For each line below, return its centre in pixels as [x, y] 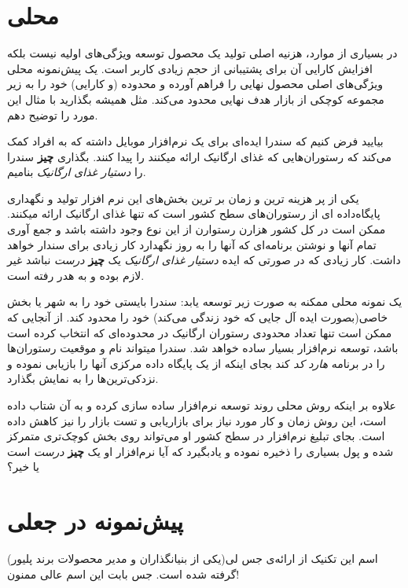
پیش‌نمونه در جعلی [96, 521]
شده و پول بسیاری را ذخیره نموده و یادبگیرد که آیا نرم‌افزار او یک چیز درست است [200, 451]
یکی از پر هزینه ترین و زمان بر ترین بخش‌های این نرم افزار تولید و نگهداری [183, 198]
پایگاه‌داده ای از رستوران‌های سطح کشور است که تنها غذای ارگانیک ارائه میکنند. [194, 213]
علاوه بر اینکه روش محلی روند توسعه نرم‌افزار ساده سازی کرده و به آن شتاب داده [202, 405]
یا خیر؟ [23, 467]
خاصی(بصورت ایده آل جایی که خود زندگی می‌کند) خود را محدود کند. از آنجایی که [198, 317]
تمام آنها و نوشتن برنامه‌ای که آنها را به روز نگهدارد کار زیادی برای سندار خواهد [192, 244]
